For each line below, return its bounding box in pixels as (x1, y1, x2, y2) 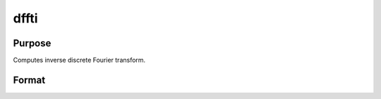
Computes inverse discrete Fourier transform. (13, 56, 146, 65)
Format (13, 74, 46, 86)
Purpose (13, 37, 52, 49)
